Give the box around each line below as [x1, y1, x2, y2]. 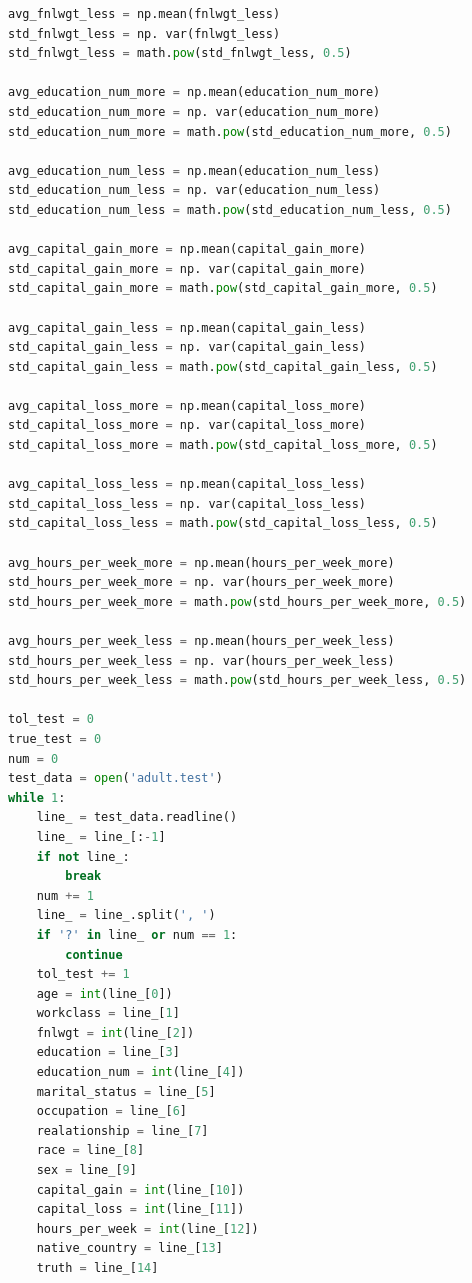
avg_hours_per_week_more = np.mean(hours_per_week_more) [8, 555, 395, 570]
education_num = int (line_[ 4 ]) [36, 1065, 245, 1080]
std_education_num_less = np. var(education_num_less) [8, 183, 381, 198]
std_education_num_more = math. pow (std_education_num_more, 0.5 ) [8, 124, 452, 139]
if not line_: [36, 849, 130, 864]
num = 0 [8, 751, 59, 766]
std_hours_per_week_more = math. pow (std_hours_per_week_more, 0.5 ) [8, 594, 467, 609]
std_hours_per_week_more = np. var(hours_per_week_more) [8, 575, 395, 590]
